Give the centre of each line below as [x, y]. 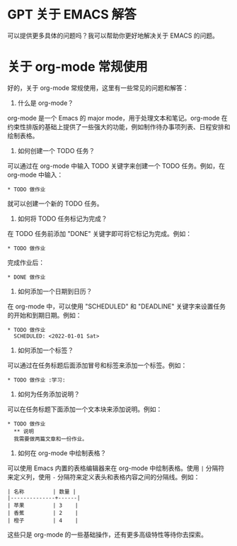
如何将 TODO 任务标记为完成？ [62, 218]
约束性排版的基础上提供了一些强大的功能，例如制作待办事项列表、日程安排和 [119, 127]
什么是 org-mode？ [46, 103]
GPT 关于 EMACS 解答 [72, 15]
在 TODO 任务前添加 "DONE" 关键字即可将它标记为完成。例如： [100, 233]
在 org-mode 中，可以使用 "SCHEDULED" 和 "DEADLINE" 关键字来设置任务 [117, 306]
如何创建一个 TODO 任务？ [56, 150]
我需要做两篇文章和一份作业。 [51, 439]
